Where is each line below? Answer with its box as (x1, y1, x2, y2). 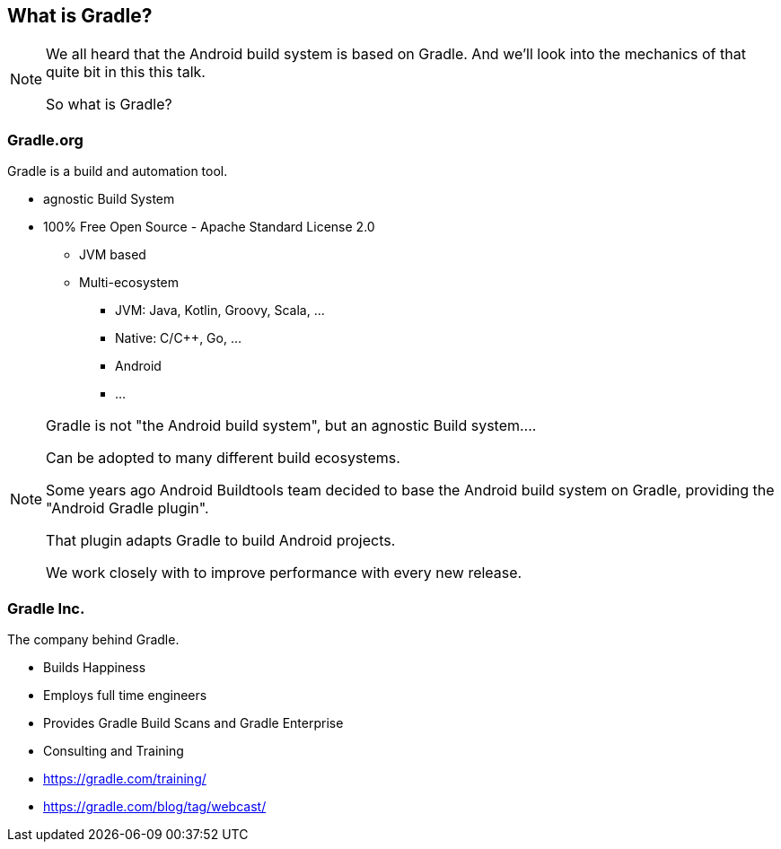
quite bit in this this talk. (46, 63, 206, 82)
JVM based (79, 247, 146, 263)
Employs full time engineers (43, 687, 207, 703)
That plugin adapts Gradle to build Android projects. (46, 531, 396, 550)
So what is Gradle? (46, 95, 172, 114)
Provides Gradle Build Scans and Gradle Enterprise (43, 714, 344, 731)
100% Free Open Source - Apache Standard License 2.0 (43, 219, 375, 235)
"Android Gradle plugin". (46, 499, 209, 518)
